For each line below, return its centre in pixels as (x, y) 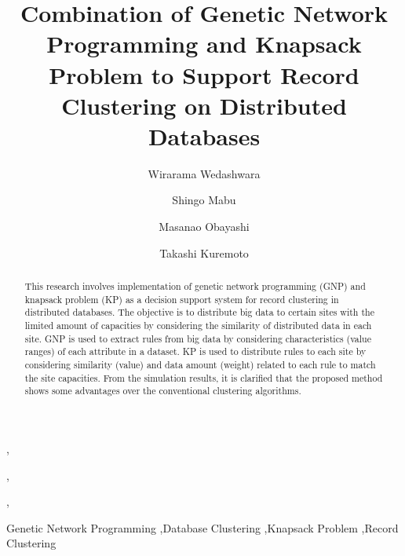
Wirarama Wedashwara (204, 173)
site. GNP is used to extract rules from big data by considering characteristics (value (198, 338)
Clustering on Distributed (204, 105)
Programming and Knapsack (204, 44)
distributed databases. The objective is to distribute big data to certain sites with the (199, 312)
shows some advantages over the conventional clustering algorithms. (163, 391)
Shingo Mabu (204, 200)
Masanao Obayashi (204, 227)
